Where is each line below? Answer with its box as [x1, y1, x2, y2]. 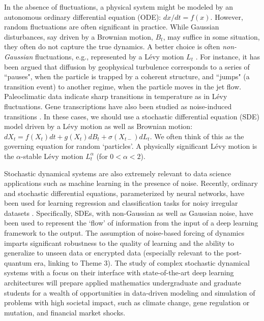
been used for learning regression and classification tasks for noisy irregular [4, 198, 238, 208]
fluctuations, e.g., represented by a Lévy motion [35, 51, 184, 61]
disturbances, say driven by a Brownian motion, [4, 31, 154, 42]
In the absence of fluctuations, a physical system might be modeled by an [4, 2, 233, 12]
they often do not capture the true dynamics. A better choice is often [4, 41, 220, 52]
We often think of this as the [154, 131, 244, 141]
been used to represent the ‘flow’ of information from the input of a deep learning [4, 217, 258, 228]
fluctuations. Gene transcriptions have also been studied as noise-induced [4, 101, 232, 111]
